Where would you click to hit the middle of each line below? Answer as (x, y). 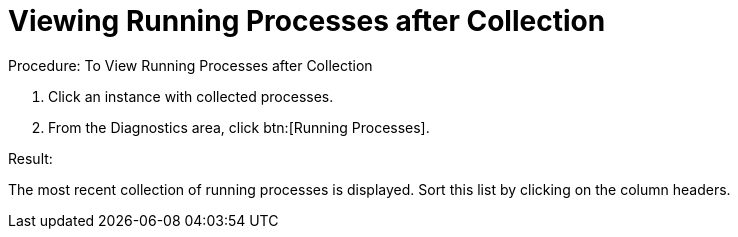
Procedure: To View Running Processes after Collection (190, 65)
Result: (30, 158)
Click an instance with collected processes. (191, 96)
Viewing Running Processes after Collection (307, 21)
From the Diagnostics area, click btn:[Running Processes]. (239, 127)
